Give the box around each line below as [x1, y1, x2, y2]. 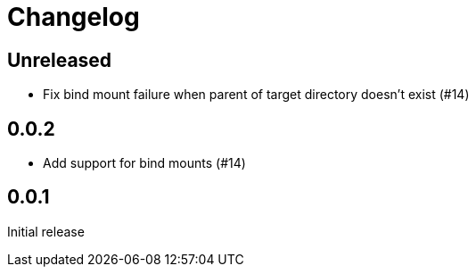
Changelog [7, 2, 140, 32]
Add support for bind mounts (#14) [43, 155, 246, 171]
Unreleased [7, 48, 112, 71]
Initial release [7, 223, 85, 239]
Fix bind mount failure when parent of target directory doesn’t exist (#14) [43, 87, 470, 103]
